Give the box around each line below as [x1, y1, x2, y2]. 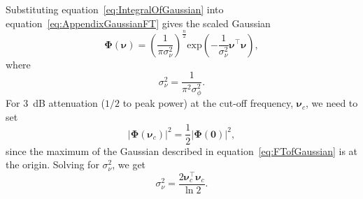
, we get [112, 157, 146, 172]
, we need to [306, 96, 358, 110]
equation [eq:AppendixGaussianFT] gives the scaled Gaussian [6, 15, 271, 30]
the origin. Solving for [6, 157, 99, 172]
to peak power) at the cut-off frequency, [122, 96, 294, 110]
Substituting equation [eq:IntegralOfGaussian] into [6, 2, 224, 16]
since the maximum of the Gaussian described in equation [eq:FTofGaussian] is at [6, 143, 358, 158]
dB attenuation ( [33, 96, 106, 110]
